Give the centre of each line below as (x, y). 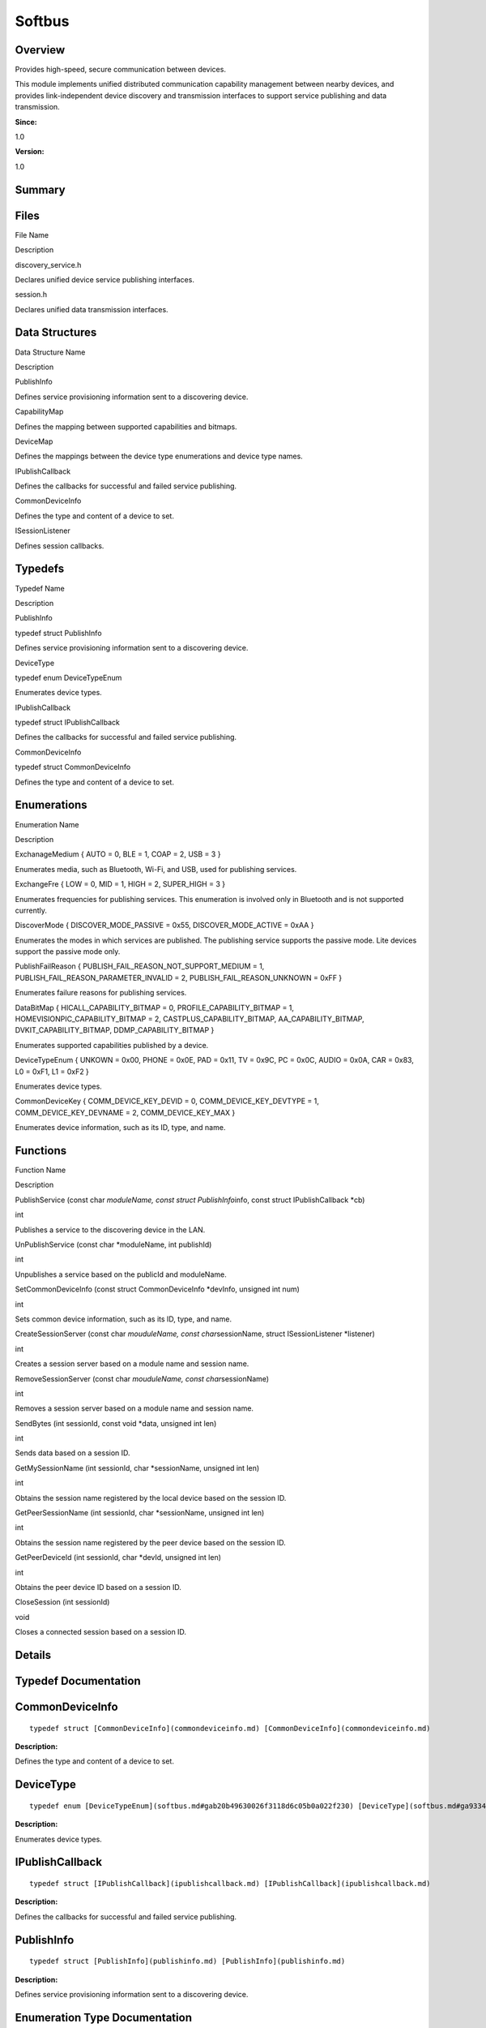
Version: (30, 152)
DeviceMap (34, 441)
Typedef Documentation (78, 1680)
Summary (40, 189)
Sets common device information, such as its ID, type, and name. (124, 1319)
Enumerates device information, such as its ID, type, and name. (120, 1128)
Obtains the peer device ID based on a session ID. (98, 1587)
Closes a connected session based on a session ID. (100, 1632)
